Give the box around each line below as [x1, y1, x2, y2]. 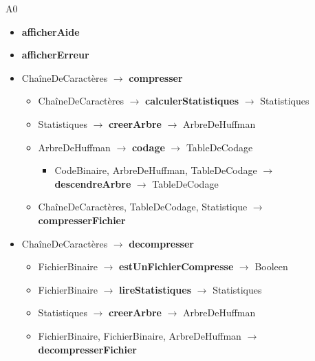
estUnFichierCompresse [119, 259, 234, 274]
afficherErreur [21, 47, 89, 62]
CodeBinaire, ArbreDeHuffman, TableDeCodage [54, 163, 257, 177]
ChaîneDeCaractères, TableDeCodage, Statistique [38, 199, 248, 214]
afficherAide [21, 24, 80, 39]
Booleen [254, 259, 288, 274]
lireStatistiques [119, 282, 192, 296]
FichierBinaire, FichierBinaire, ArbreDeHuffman [38, 328, 241, 342]
